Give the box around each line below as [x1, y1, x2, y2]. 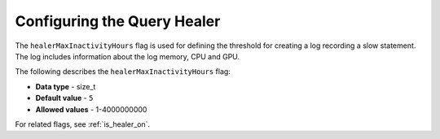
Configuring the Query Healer [15, 12, 221, 30]
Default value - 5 [35, 93, 94, 103]
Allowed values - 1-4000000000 [35, 104, 147, 114]
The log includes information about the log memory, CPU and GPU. [15, 51, 240, 61]
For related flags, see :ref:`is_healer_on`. [15, 119, 151, 129]
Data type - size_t [35, 81, 96, 91]
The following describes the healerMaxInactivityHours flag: [15, 67, 231, 76]
